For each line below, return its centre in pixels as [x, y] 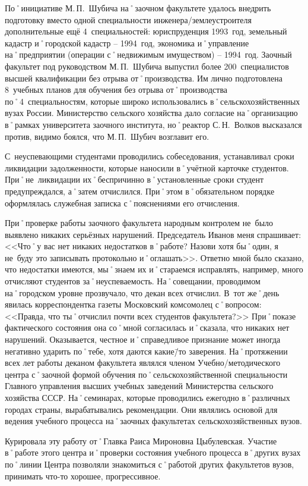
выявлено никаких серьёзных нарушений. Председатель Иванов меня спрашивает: [153, 234]
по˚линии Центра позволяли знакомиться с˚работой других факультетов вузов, [150, 464]
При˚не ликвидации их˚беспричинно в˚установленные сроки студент [134, 179]
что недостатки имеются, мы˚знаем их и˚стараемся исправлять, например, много [154, 269]
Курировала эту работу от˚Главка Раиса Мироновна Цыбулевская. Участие [141, 440]
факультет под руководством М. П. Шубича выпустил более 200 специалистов [147, 66]
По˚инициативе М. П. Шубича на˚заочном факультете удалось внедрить [138, 8]
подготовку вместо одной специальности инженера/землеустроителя [128, 19]
